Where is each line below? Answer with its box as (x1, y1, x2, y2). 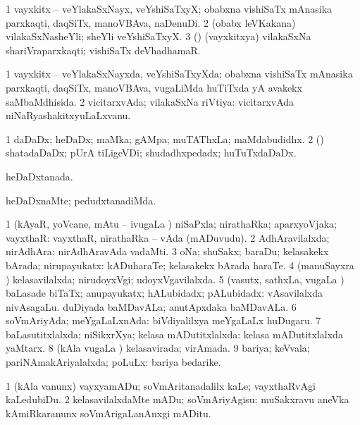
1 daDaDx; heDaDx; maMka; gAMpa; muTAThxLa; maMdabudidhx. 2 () (6, 131, 324, 146)
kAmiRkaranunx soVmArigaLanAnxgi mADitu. (6, 405, 211, 420)
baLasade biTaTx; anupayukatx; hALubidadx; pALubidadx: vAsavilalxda (6, 285, 323, 300)
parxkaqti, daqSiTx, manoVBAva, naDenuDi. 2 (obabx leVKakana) (6, 15, 296, 30)
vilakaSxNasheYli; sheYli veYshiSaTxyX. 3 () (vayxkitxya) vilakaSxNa (6, 29, 311, 44)
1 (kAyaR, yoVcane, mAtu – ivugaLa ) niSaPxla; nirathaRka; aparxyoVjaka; (6, 216, 337, 231)
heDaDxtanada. (6, 168, 73, 183)
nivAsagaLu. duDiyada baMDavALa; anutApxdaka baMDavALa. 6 (6, 299, 297, 314)
